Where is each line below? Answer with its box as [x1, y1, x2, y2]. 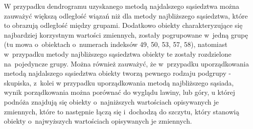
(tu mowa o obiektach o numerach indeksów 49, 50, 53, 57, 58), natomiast [4, 39, 228, 49]
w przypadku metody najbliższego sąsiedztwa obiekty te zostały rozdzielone [4, 48, 231, 59]
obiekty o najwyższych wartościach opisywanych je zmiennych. [4, 116, 192, 126]
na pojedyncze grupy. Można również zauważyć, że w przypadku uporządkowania [4, 58, 249, 68]
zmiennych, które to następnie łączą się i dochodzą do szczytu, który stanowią [4, 106, 239, 116]
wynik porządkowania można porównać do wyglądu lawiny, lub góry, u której [4, 87, 235, 97]
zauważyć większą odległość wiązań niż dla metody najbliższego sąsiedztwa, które [4, 10, 248, 21]
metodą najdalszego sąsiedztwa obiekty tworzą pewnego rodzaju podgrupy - [4, 68, 231, 78]
